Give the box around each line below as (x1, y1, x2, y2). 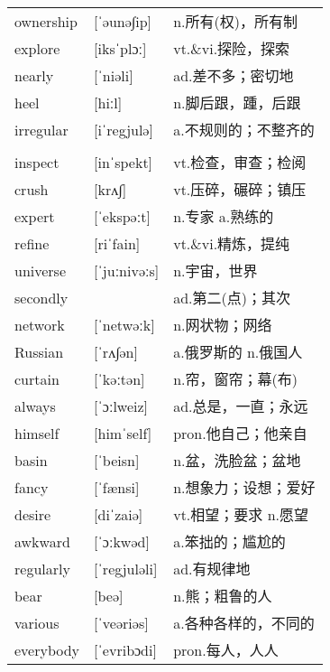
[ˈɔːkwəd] (94, 530, 150, 552)
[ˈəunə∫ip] (94, 10, 152, 32)
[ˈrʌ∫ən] (94, 341, 138, 362)
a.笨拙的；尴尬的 (173, 531, 286, 553)
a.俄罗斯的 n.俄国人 (173, 341, 303, 363)
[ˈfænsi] (94, 476, 140, 498)
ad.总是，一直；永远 (173, 396, 308, 417)
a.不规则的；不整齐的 (173, 119, 315, 141)
